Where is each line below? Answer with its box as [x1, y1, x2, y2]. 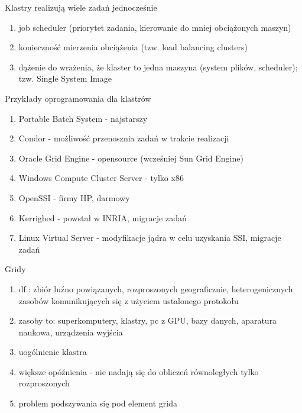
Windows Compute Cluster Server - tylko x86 [18, 172, 184, 184]
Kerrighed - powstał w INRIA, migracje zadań [18, 211, 187, 224]
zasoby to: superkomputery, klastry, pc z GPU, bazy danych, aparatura [18, 314, 277, 327]
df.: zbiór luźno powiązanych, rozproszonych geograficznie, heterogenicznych [18, 282, 293, 295]
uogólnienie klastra [18, 346, 87, 358]
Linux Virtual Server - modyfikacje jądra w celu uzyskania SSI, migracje [18, 231, 281, 244]
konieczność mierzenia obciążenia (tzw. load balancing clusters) [18, 41, 248, 53]
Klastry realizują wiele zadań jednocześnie [5, 1, 157, 13]
